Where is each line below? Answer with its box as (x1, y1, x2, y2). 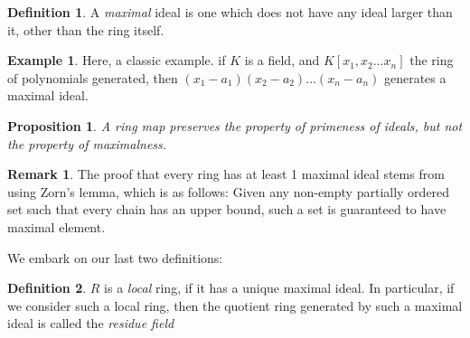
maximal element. (7, 217, 106, 236)
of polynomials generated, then (7, 68, 178, 87)
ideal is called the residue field (7, 314, 174, 333)
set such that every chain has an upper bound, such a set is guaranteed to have (7, 200, 446, 219)
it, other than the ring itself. (7, 20, 164, 39)
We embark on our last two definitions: (7, 248, 223, 267)
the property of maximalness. (7, 134, 167, 153)
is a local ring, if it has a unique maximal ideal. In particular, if (104, 278, 455, 297)
